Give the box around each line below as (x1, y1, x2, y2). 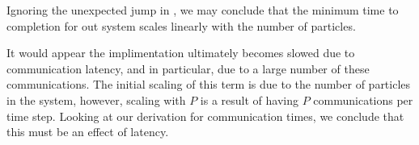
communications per (313, 91, 413, 108)
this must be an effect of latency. (6, 123, 169, 140)
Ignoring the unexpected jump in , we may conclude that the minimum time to (6, 2, 399, 18)
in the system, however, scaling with (6, 91, 186, 108)
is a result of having (200, 91, 298, 108)
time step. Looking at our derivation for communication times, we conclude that (6, 107, 404, 124)
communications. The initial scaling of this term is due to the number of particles (6, 76, 411, 93)
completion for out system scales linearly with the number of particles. (6, 17, 356, 34)
